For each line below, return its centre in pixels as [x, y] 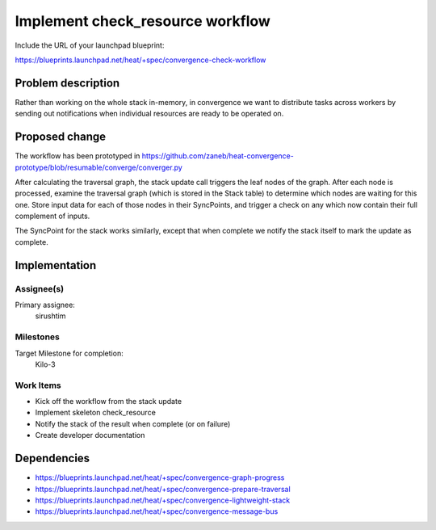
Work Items [38, 385]
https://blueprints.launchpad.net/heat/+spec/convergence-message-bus [157, 511]
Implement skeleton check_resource [96, 413]
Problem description [67, 83]
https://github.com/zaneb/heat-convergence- [218, 156]
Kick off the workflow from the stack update [108, 402]
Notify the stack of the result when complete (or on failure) [133, 423]
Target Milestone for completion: [69, 353]
